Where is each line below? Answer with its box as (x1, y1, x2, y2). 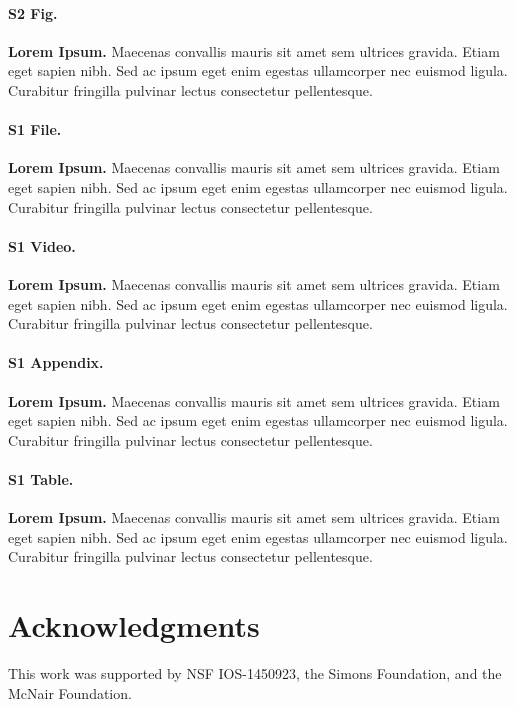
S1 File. (8, 119, 62, 140)
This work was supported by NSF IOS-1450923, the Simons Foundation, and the (8, 663, 502, 684)
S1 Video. (8, 235, 76, 256)
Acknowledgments (8, 605, 260, 646)
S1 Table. (8, 468, 74, 489)
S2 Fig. (8, 2, 58, 23)
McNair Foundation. (8, 682, 132, 703)
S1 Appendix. (8, 352, 104, 373)
